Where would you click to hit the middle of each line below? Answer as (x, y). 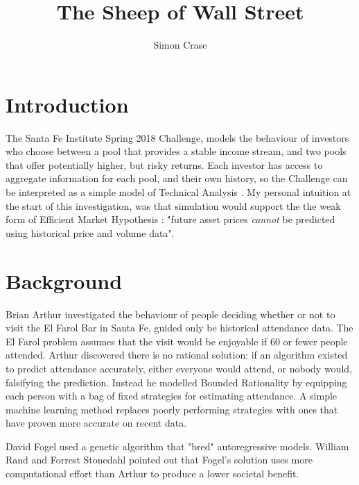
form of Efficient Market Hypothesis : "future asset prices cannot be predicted (170, 219)
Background (64, 280)
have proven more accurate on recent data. (96, 423)
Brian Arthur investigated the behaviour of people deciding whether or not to (170, 314)
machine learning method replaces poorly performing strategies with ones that (172, 409)
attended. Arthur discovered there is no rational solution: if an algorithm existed (177, 355)
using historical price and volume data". (90, 232)
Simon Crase (180, 45)
